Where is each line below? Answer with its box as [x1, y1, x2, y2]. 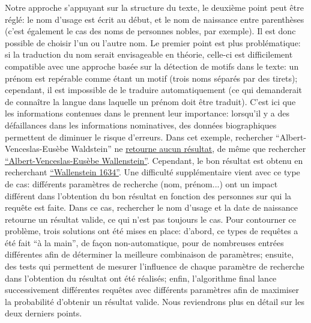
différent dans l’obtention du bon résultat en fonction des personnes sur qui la [5, 189, 292, 202]
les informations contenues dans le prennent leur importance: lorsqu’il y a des [5, 107, 289, 119]
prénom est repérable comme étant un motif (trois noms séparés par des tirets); [5, 71, 298, 84]
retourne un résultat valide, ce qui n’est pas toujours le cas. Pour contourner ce [5, 213, 297, 225]
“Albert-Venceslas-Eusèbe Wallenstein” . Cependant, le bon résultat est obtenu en [5, 154, 303, 166]
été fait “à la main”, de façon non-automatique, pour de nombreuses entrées [5, 236, 284, 249]
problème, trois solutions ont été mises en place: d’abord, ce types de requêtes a [5, 225, 298, 237]
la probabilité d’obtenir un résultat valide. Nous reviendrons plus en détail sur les [5, 295, 304, 307]
